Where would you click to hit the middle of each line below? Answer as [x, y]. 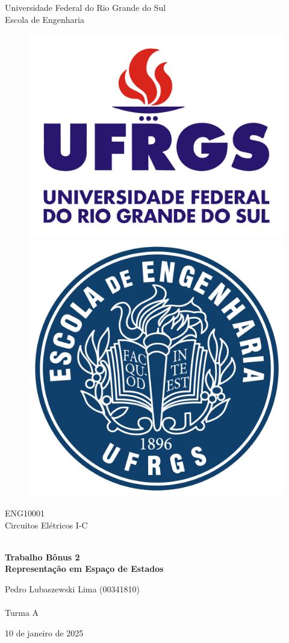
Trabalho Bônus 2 [42, 557]
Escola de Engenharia [45, 19]
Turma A [22, 613]
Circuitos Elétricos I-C [46, 525]
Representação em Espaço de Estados [84, 569]
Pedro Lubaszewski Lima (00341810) [72, 589]
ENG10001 [25, 513]
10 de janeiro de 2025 [44, 632]
